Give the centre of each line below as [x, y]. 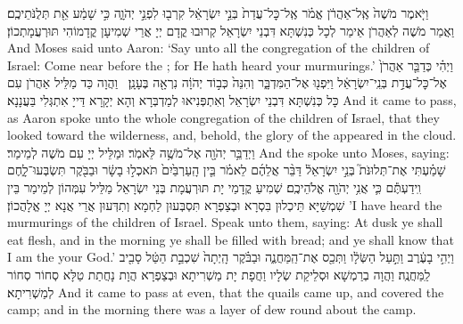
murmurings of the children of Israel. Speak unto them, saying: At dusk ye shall [225, 222]
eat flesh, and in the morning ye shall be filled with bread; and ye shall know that [231, 239]
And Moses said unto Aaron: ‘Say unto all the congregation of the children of [219, 48]
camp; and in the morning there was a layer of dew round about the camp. [212, 309]
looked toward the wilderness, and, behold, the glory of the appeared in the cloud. [232, 135]
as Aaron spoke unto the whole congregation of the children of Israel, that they [223, 117]
